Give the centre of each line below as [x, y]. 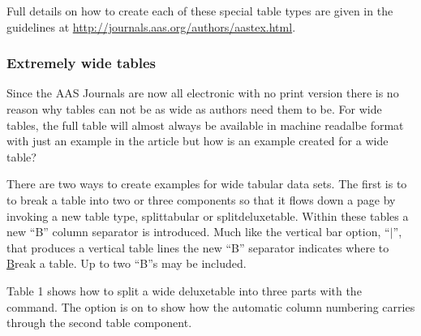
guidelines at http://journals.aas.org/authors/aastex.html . [151, 26]
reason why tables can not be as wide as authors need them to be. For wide [194, 109]
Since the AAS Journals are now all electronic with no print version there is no [203, 93]
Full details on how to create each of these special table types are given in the [200, 11]
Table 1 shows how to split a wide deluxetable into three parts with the [184, 290]
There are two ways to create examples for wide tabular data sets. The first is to [207, 184]
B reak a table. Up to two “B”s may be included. [127, 263]
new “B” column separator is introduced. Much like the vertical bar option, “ [198, 232]
